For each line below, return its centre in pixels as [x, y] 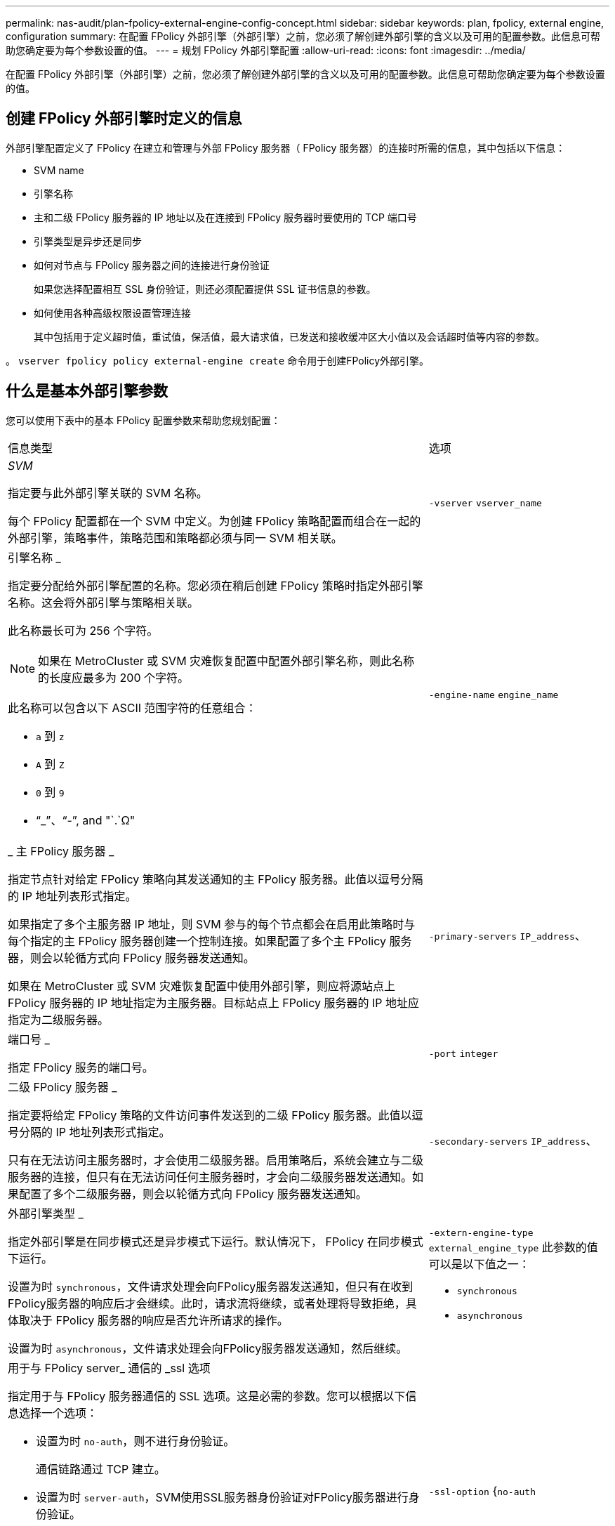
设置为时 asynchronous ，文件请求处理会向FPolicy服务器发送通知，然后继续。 [208, 1348]
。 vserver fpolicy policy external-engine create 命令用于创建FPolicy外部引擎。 [218, 360]
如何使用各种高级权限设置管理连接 [112, 313]
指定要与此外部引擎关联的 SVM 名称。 [108, 493]
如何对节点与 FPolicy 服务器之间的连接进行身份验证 [152, 265]
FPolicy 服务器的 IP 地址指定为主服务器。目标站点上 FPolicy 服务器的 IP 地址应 [214, 1002]
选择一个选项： [59, 1413]
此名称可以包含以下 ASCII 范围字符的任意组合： [132, 708]
